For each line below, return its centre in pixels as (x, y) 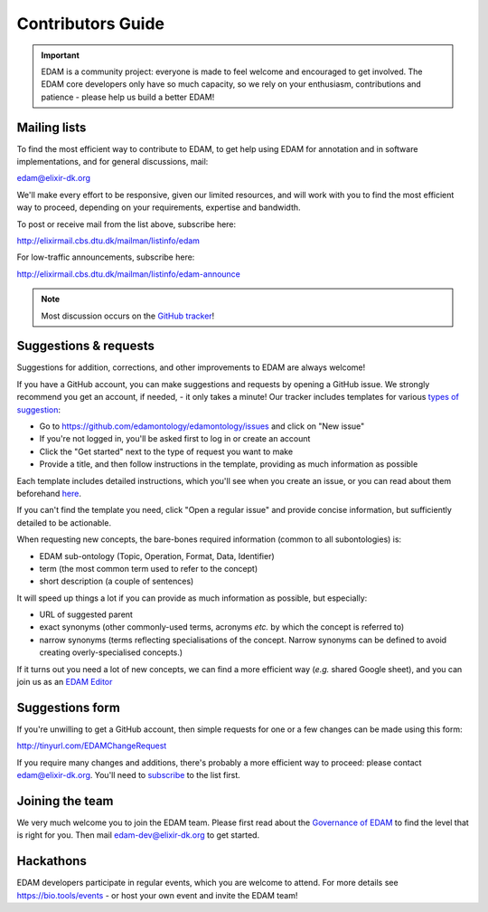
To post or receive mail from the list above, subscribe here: (127, 224)
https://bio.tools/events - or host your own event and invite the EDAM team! (157, 895)
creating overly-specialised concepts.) (111, 652)
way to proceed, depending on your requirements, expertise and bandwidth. (159, 207)
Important (61, 55)
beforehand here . (49, 493)
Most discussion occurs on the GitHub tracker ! (128, 316)
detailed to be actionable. (64, 522)
